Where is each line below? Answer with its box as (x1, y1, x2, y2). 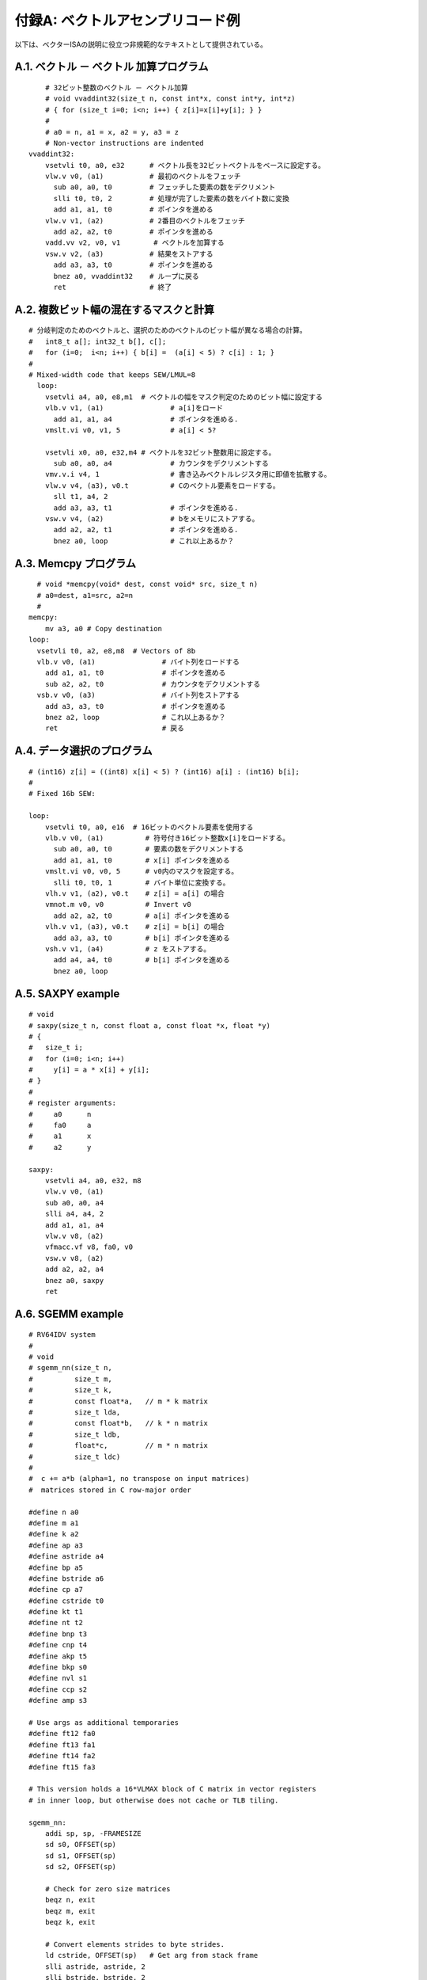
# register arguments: (28, 1099, 117, 1108)
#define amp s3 (28, 1696, 88, 1705)
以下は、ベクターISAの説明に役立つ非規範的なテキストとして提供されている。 (14, 40, 268, 49)
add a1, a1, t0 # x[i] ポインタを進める (53, 855, 231, 865)
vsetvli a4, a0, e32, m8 (44, 1176, 142, 1185)
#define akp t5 (28, 1651, 88, 1661)
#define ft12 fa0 (28, 1729, 96, 1738)
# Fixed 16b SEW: (28, 789, 96, 798)
